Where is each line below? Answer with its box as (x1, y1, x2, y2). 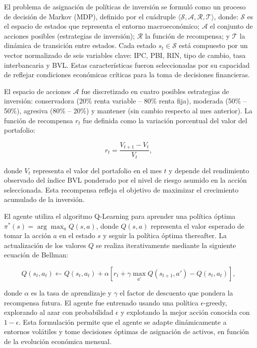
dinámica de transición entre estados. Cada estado (4, 40, 156, 50)
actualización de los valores (4, 240, 86, 250)
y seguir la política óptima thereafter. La (103, 230, 227, 241)
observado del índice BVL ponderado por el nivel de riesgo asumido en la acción (4, 175, 247, 185)
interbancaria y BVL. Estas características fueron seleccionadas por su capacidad (4, 59, 250, 70)
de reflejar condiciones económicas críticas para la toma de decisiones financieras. (4, 69, 250, 80)
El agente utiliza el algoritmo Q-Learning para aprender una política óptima (4, 211, 236, 221)
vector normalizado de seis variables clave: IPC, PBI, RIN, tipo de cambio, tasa (4, 50, 246, 60)
